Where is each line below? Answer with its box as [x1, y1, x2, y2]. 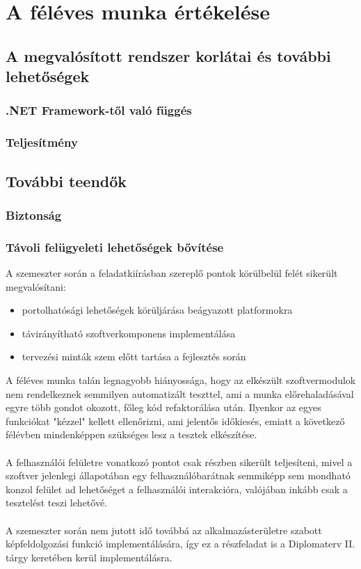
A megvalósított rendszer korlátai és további [6, 45, 331, 66]
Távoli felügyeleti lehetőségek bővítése [6, 238, 224, 255]
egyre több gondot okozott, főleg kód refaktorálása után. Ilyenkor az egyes [6, 400, 321, 415]
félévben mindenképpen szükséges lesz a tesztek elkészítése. [6, 427, 257, 442]
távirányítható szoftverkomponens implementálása [22, 326, 236, 340]
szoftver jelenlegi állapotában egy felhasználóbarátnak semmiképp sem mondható [6, 468, 351, 483]
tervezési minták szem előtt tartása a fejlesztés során [22, 349, 246, 364]
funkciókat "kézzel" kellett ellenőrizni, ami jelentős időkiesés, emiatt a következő [6, 413, 345, 428]
